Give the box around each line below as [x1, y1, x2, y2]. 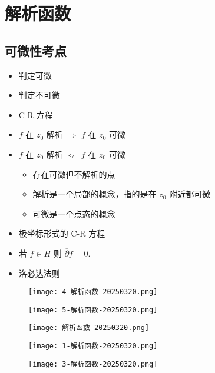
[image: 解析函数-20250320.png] [28, 324, 150, 332]
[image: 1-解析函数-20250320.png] [28, 342, 158, 351]
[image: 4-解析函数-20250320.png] [28, 288, 158, 297]
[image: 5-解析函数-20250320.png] [28, 305, 158, 314]
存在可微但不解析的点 [32, 168, 115, 180]
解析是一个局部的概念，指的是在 [32, 188, 157, 200]
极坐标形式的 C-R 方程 [18, 227, 105, 239]
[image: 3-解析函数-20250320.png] [28, 359, 158, 368]
